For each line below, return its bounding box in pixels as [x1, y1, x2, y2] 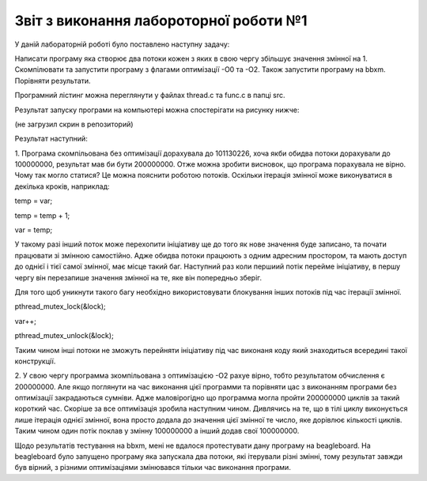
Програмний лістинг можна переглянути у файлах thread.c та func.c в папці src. [14, 91, 285, 100]
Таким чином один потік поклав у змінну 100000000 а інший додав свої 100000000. [14, 427, 300, 436]
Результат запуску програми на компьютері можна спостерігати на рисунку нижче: [14, 105, 300, 115]
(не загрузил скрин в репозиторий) [14, 119, 134, 129]
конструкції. [14, 356, 56, 366]
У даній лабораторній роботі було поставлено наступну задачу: [14, 39, 230, 49]
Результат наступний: [14, 134, 89, 144]
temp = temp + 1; [14, 210, 70, 220]
